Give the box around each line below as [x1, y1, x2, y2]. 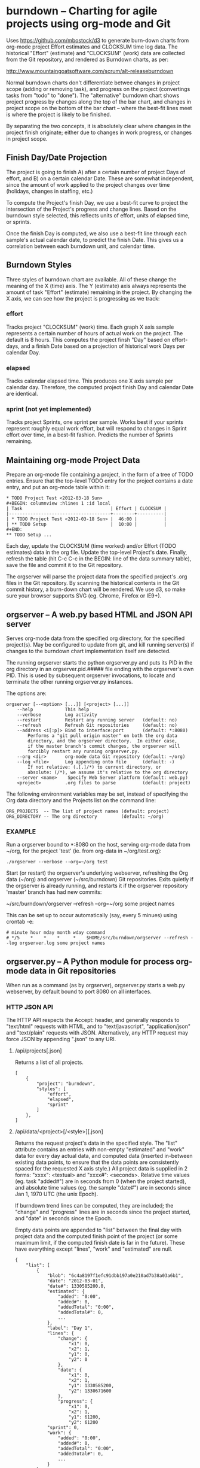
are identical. [6, 390, 38, 398]
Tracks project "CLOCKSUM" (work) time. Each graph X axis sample [6, 323, 174, 330]
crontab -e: [6, 918, 34, 926]
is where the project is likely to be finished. [6, 111, 112, 118]
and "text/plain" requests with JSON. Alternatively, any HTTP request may [6, 1029, 189, 1036]
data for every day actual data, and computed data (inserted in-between [14, 1152, 193, 1160]
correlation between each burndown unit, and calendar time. [6, 242, 155, 250]
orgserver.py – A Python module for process [6, 956, 174, 966]
